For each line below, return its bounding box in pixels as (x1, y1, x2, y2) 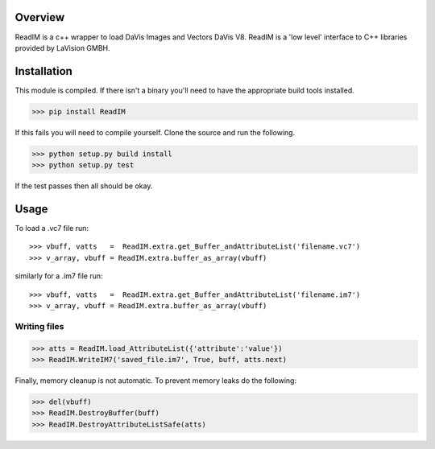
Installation (14, 64, 72, 78)
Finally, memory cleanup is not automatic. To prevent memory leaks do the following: (14, 375, 297, 385)
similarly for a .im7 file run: (14, 271, 104, 281)
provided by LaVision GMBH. (14, 43, 110, 52)
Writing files (14, 320, 64, 332)
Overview (14, 10, 65, 24)
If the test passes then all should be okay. (14, 181, 153, 191)
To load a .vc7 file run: (14, 224, 89, 233)
